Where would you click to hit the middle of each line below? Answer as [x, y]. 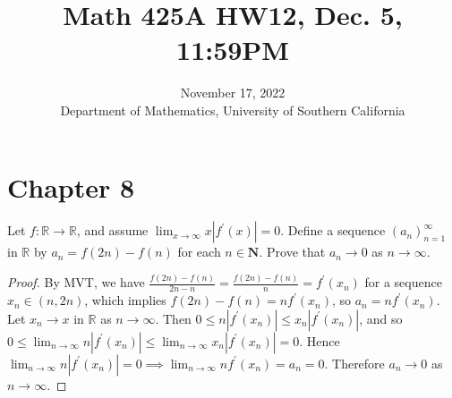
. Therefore [354, 363]
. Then [173, 318]
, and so [381, 318]
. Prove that [292, 252]
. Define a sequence [333, 230]
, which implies [125, 300]
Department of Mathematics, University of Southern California [233, 110]
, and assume [112, 230]
